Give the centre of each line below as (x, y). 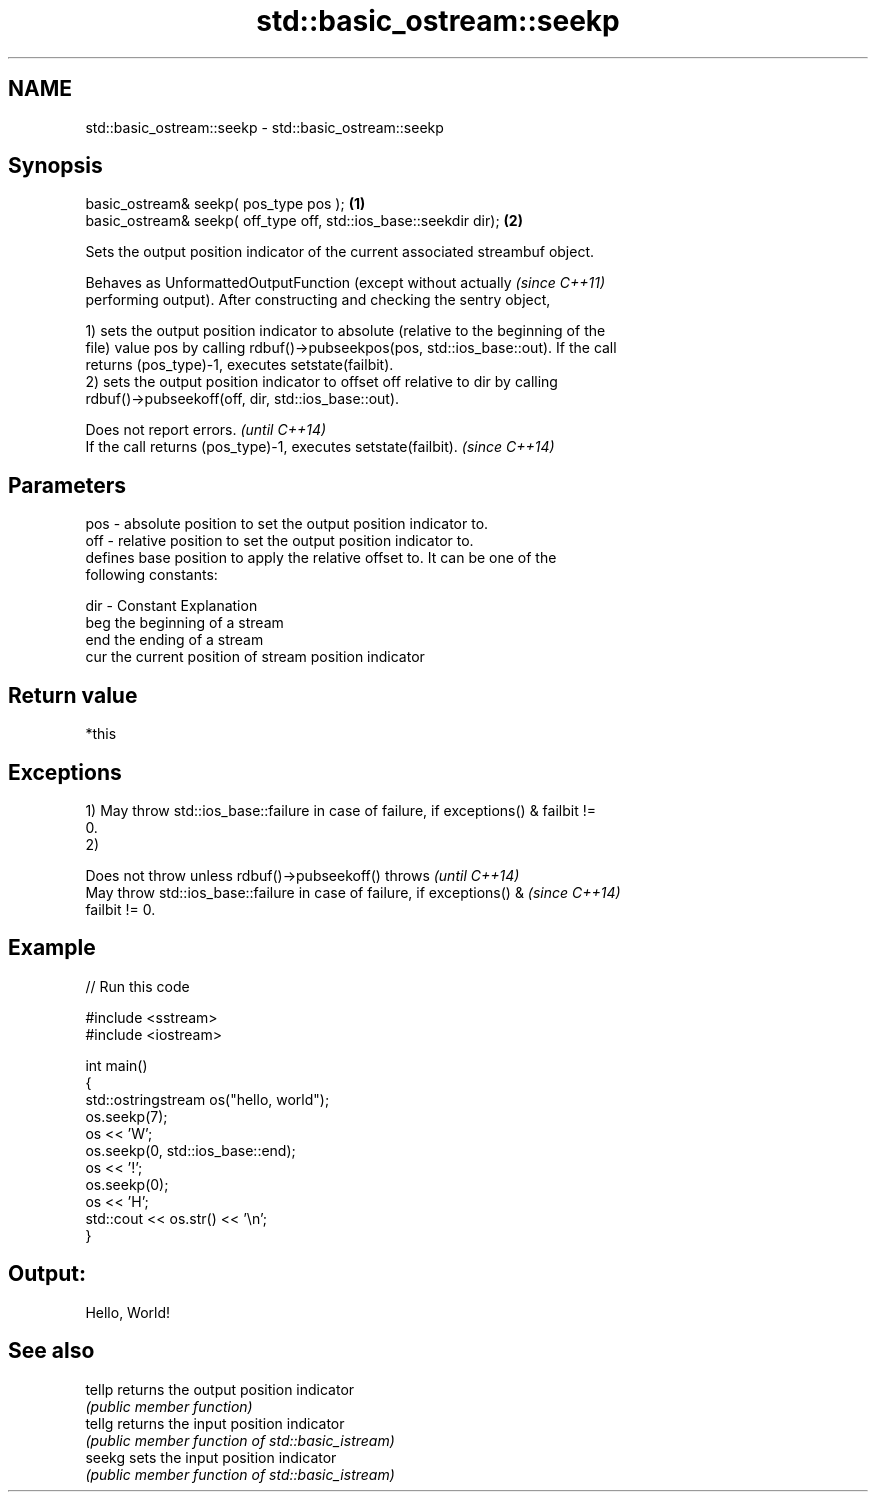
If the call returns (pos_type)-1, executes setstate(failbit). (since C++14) (320, 447)
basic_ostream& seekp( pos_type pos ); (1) (225, 204)
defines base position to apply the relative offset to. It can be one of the (321, 558)
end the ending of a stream (174, 640)
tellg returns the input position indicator (215, 1423)
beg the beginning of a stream (184, 623)
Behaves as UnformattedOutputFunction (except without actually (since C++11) (345, 283)
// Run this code (137, 986)
